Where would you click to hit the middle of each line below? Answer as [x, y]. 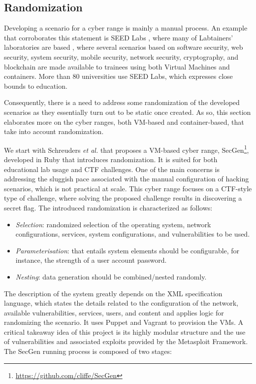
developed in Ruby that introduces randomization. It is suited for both [111, 159]
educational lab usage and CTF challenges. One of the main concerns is [112, 169]
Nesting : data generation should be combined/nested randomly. [111, 276]
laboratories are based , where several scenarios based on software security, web [124, 47]
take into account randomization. [54, 131]
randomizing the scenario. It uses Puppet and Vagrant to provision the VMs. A [124, 322]
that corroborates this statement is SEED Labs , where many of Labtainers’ [119, 37]
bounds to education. [36, 86]
